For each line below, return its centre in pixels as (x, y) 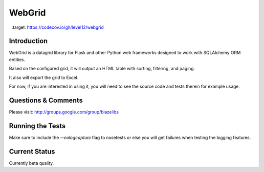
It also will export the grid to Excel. (44, 77)
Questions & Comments (46, 100)
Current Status (32, 151)
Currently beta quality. (32, 163)
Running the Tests (37, 126)
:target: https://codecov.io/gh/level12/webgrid (58, 27)
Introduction (28, 41)
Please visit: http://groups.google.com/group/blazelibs (64, 112)
